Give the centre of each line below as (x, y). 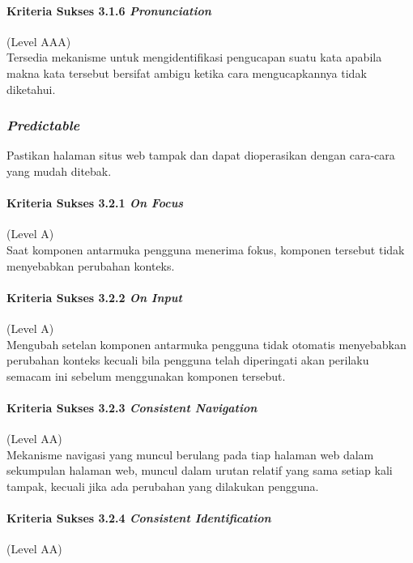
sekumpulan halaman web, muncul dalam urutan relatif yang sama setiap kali (200, 470)
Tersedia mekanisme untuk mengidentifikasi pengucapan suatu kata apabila (194, 57)
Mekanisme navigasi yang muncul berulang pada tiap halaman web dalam (190, 454)
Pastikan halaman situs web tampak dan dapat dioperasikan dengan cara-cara (201, 155)
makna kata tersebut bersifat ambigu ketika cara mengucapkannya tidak (187, 73)
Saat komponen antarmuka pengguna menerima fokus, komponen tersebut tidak (206, 249)
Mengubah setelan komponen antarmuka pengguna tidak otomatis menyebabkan (206, 344)
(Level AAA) (39, 41)
